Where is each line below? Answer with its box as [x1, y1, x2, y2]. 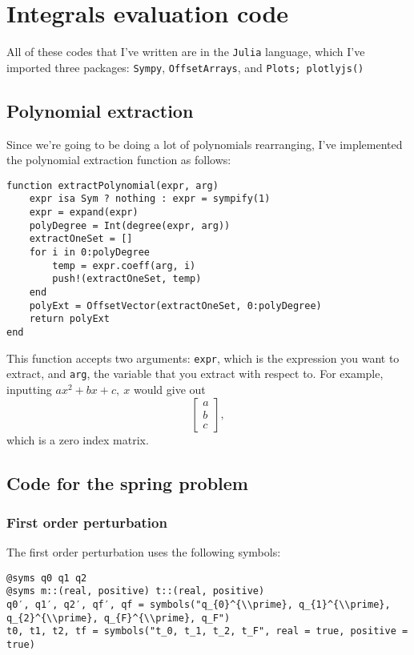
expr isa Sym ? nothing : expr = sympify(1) [29, 193, 271, 205]
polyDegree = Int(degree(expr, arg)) [29, 219, 231, 231]
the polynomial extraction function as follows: [6, 151, 231, 168]
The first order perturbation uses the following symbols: [6, 544, 281, 561]
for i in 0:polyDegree [29, 247, 150, 259]
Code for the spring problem [6, 470, 248, 495]
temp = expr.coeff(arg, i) [52, 259, 196, 271]
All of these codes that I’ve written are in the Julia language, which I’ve [6, 43, 365, 60]
